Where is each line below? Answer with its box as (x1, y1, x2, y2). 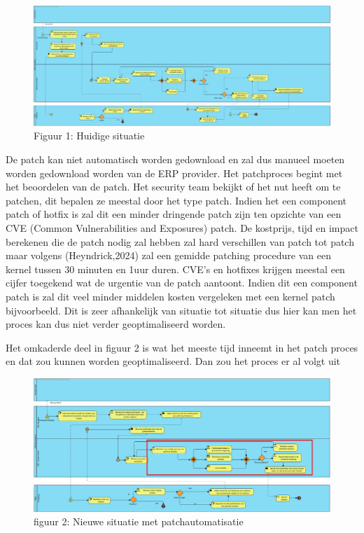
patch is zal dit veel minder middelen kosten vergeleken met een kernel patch (6, 289, 335, 303)
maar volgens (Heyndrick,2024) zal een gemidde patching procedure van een (6, 248, 331, 263)
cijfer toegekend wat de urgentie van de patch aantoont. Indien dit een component (6, 275, 358, 290)
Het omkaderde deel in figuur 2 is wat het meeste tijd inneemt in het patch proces (6, 340, 358, 354)
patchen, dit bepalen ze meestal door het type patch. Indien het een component (6, 193, 346, 207)
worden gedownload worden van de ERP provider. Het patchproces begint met (6, 165, 343, 180)
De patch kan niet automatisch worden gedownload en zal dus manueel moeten (6, 152, 345, 167)
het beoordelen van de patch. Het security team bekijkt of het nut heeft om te (6, 179, 341, 194)
